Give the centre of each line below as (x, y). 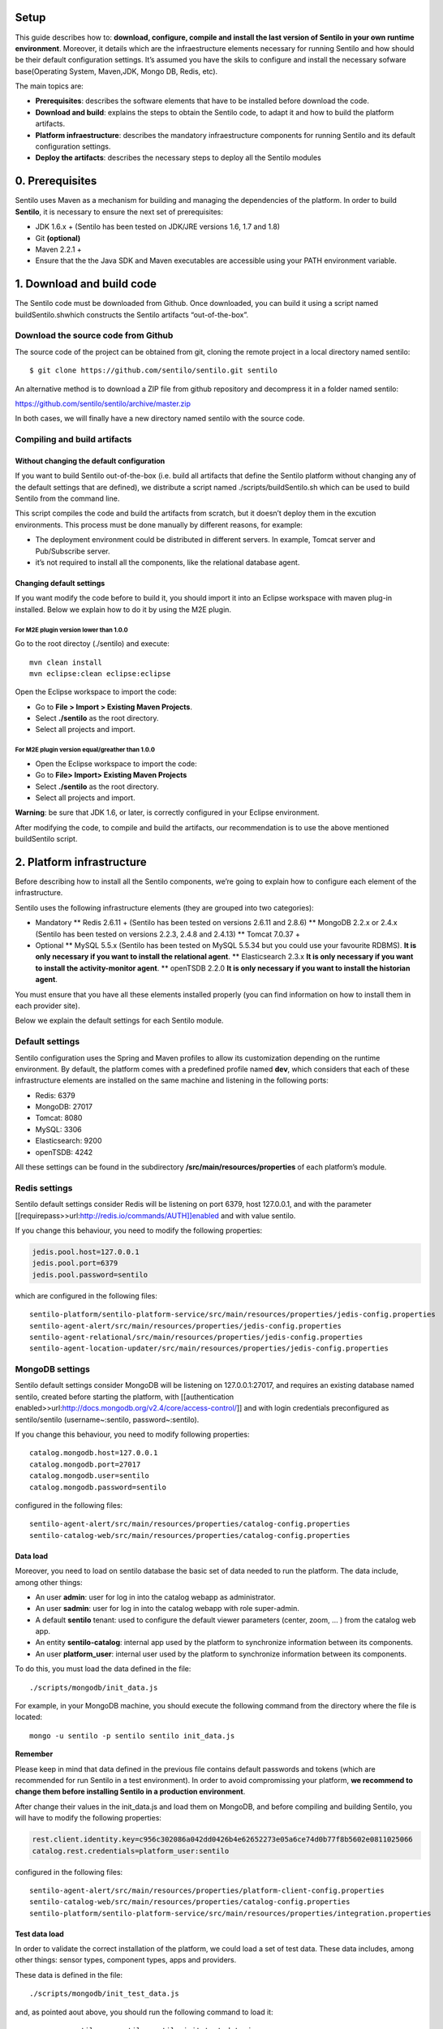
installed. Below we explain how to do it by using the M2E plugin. (123, 610)
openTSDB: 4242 (64, 1152)
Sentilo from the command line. (67, 498)
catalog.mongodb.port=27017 (85, 1464)
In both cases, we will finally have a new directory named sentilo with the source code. (160, 419)
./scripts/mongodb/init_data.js (94, 1687)
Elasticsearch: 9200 (69, 1141)
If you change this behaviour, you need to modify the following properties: (139, 1230)
